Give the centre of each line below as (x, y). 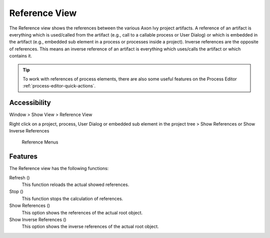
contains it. (21, 56)
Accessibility (30, 103)
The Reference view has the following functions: (59, 168)
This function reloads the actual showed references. (75, 184)
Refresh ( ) (19, 177)
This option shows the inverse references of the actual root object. (90, 226)
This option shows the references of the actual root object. (82, 212)
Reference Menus (40, 142)
